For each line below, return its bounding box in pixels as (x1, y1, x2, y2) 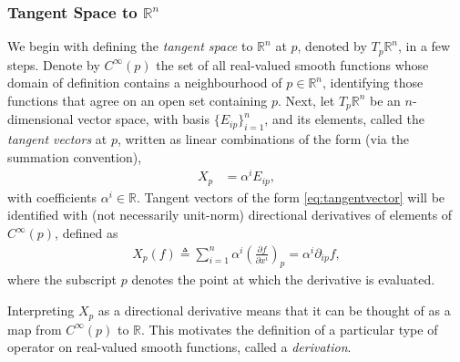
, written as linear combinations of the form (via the (117, 129, 409, 149)
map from (7, 319, 62, 338)
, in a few (398, 36, 451, 56)
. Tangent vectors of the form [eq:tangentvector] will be (136, 187, 445, 206)
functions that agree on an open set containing (7, 90, 268, 109)
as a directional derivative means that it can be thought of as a (97, 301, 451, 320)
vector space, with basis (77, 109, 210, 129)
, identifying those (322, 73, 424, 92)
